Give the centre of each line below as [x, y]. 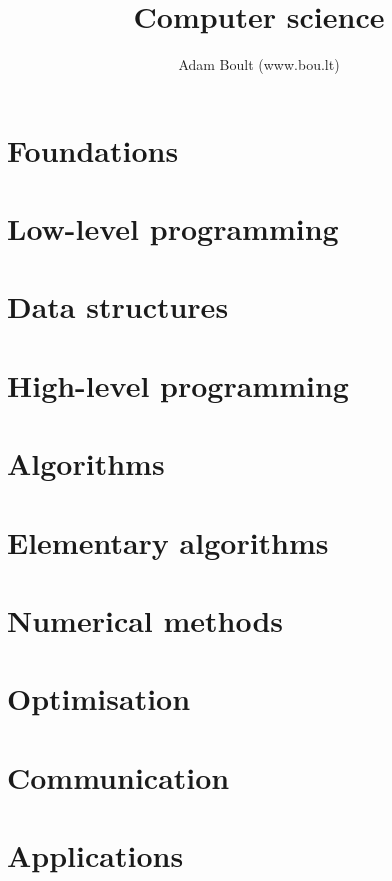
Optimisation [99, 698]
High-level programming [178, 384]
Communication [118, 776]
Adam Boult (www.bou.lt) [259, 64]
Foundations [93, 149]
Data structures [118, 306]
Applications [95, 855]
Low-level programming [173, 228]
